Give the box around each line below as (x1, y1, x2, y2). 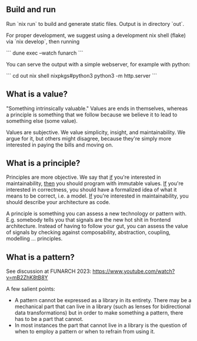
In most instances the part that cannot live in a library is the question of (14, 322, 187, 329)
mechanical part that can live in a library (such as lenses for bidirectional (14, 303, 191, 310)
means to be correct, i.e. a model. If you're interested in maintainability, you (6, 192, 189, 199)
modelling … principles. (6, 235, 63, 242)
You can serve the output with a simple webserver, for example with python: (6, 61, 191, 68)
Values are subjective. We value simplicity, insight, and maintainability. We (6, 129, 186, 136)
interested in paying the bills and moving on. (6, 141, 113, 148)
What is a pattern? (6, 252, 75, 262)
